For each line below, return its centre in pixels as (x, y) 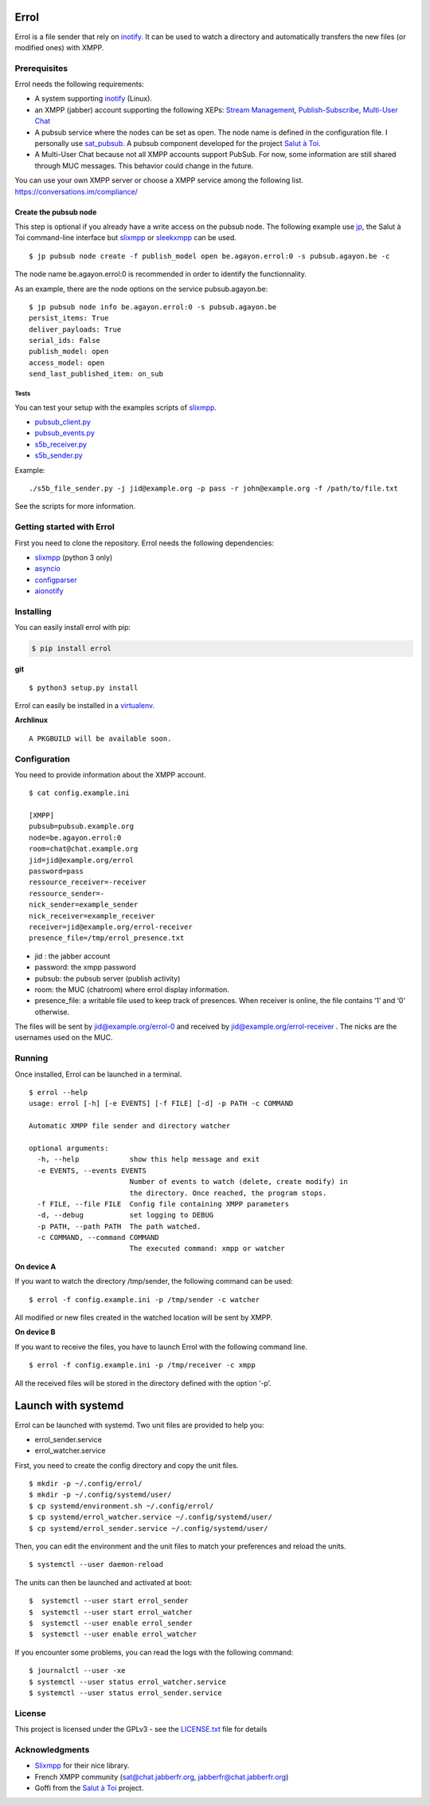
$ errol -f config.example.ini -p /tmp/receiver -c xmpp (143, 1365)
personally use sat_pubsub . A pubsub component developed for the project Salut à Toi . (178, 143)
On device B (35, 1332)
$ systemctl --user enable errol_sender (111, 1623)
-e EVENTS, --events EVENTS (92, 1171)
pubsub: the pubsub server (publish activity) (107, 978)
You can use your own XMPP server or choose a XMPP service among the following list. (159, 180)
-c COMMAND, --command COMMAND (98, 1237)
